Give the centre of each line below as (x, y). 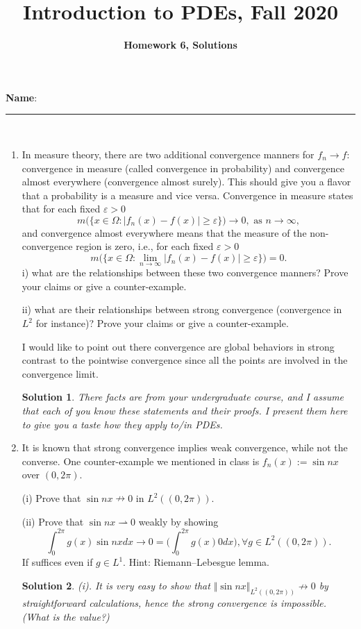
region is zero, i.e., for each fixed (145, 246)
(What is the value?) (66, 616)
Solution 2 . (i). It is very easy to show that (116, 586)
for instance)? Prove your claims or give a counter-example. (162, 323)
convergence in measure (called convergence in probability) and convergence (183, 168)
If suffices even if (57, 562)
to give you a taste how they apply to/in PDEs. (122, 424)
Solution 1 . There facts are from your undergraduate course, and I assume (183, 397)
